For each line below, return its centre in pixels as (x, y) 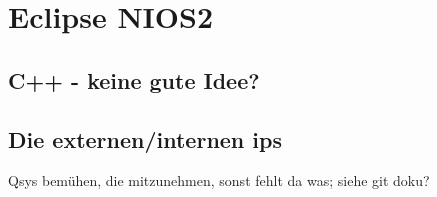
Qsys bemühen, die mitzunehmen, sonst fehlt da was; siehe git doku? (219, 180)
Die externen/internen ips (145, 138)
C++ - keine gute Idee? (134, 79)
